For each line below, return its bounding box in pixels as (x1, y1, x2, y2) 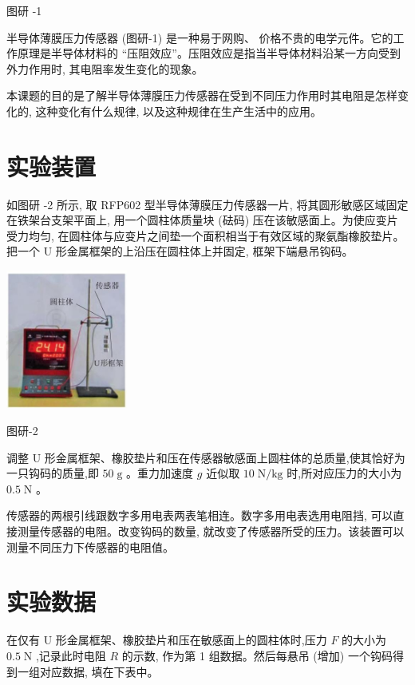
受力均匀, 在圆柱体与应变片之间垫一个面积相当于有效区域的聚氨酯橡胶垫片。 (6, 227, 405, 244)
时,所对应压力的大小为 (287, 465, 402, 481)
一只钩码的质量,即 (6, 465, 99, 481)
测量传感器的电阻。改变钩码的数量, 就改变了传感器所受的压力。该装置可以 (17, 523, 405, 540)
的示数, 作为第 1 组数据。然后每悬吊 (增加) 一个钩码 (121, 647, 393, 663)
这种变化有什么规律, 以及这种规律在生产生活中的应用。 (35, 102, 322, 119)
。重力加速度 (126, 465, 194, 481)
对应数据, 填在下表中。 (39, 663, 159, 679)
